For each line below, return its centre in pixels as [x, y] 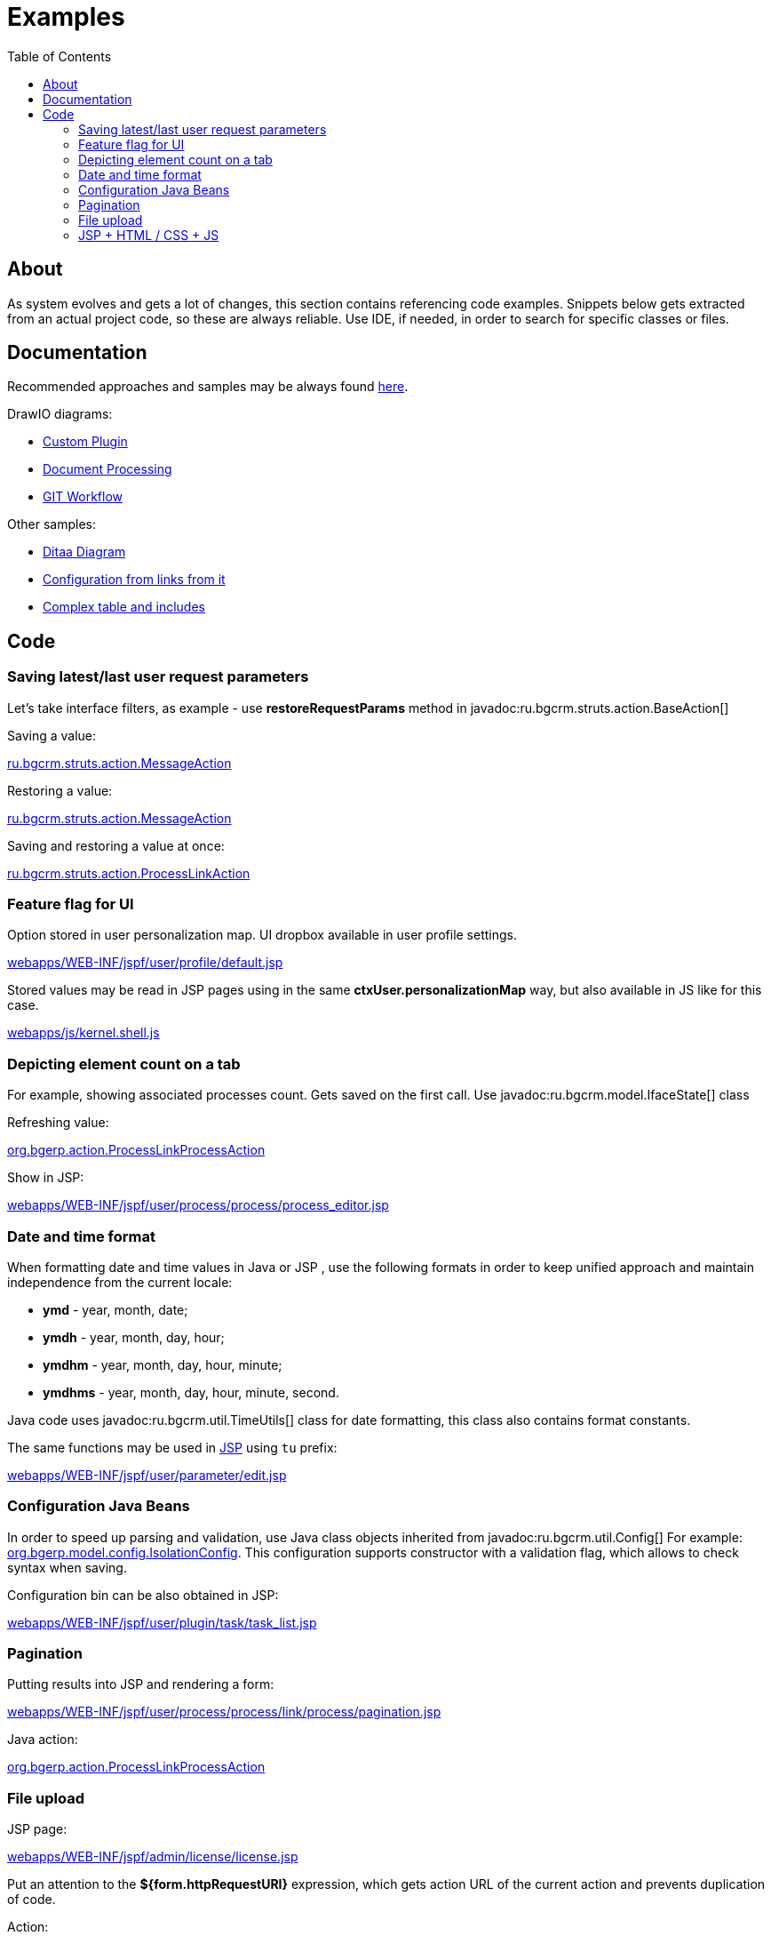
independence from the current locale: [120, 1282]
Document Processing [107, 469]
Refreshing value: [58, 1123]
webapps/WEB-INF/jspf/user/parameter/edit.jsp [147, 1475]
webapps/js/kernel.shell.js [83, 1033]
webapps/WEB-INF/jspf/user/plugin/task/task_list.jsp [162, 1622]
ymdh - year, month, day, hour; [134, 1337]
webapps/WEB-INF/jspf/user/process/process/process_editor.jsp [198, 1205]
